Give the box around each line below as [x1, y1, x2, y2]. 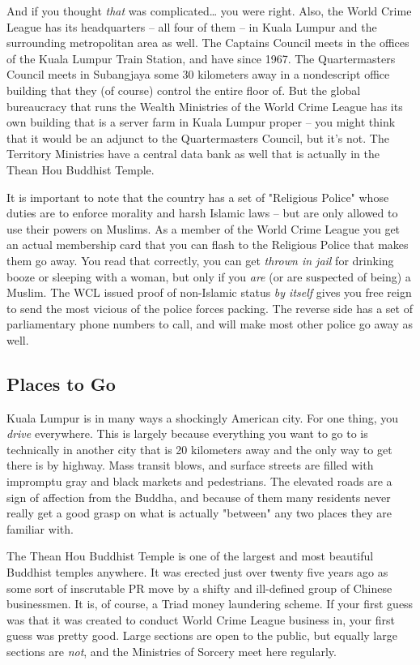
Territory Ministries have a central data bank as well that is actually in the [6, 145, 380, 162]
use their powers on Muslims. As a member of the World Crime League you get [6, 220, 401, 237]
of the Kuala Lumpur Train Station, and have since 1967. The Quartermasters [6, 49, 396, 66]
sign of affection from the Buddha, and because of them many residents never [6, 488, 391, 505]
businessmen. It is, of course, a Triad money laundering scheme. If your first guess [6, 595, 414, 612]
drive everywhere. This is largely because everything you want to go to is [6, 425, 368, 442]
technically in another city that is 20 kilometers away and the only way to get [6, 440, 392, 457]
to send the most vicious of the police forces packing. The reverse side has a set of [6, 299, 413, 316]
